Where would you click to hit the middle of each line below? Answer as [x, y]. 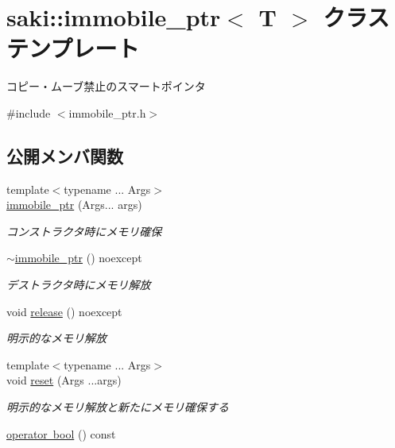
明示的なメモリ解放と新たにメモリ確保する [118, 407]
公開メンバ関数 [65, 155]
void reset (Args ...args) [64, 380]
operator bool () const [61, 433]
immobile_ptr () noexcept [78, 258]
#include [29, 112]
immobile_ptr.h [107, 112]
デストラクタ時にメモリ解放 [79, 285]
